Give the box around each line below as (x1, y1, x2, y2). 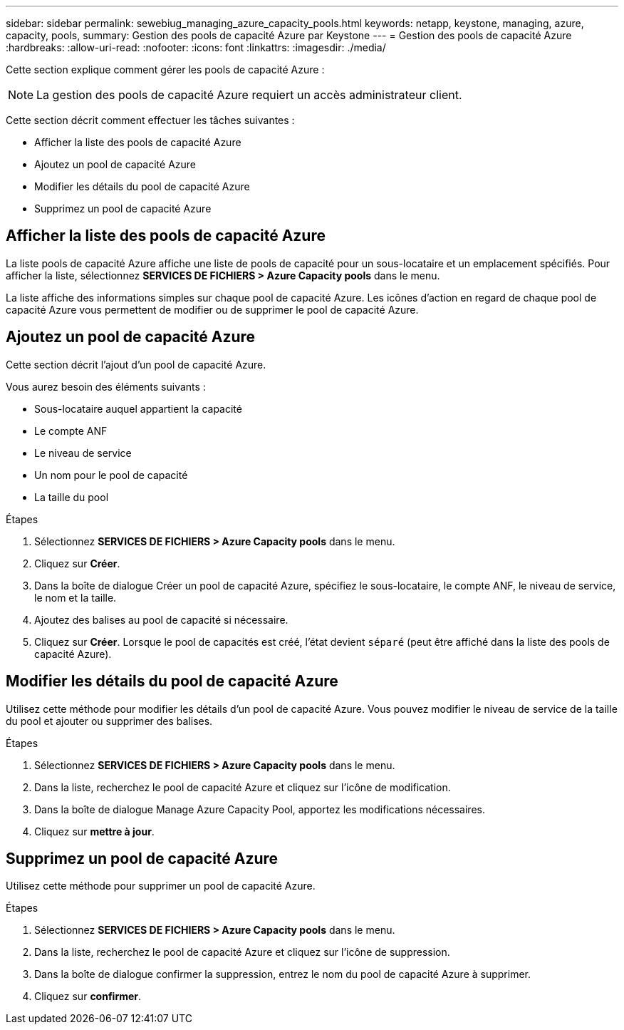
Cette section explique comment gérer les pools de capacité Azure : (6, 63, 325, 76)
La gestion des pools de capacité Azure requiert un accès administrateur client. (36, 88, 462, 102)
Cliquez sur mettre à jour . (34, 825, 155, 838)
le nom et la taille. (34, 591, 117, 604)
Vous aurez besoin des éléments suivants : (6, 380, 206, 393)
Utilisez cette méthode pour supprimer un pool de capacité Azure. (6, 880, 316, 892)
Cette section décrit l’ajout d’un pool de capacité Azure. (6, 358, 266, 371)
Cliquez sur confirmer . (34, 990, 142, 1003)
